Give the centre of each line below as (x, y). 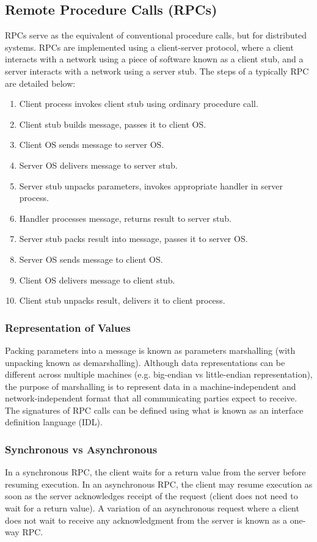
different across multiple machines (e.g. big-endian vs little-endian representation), (159, 374)
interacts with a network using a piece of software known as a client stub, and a (154, 59)
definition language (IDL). (54, 422)
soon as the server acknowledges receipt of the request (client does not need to (151, 496)
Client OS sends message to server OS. (92, 145)
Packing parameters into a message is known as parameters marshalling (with (150, 350)
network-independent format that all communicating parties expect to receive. (151, 398)
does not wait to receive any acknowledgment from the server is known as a (146, 520)
